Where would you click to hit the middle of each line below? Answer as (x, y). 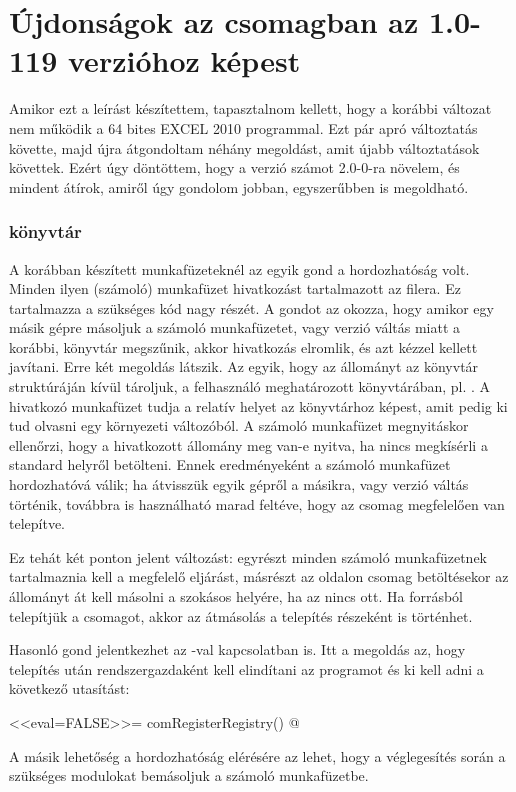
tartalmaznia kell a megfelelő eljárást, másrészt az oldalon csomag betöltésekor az (259, 576)
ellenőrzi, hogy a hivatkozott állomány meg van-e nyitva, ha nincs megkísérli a (248, 444)
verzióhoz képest (184, 60)
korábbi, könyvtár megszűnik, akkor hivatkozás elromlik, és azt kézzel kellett (243, 346)
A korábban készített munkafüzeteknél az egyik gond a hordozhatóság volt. (239, 268)
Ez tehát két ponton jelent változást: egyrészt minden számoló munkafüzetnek (248, 556)
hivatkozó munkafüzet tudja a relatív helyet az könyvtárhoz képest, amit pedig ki (258, 405)
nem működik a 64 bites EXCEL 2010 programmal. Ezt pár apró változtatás (243, 127)
